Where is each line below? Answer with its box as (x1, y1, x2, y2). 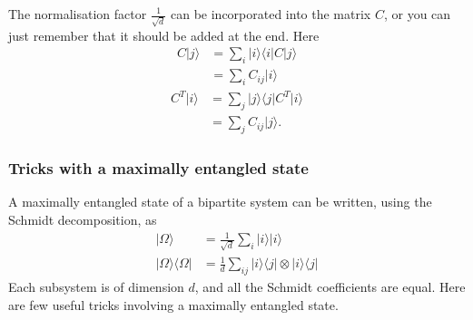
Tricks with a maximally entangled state (8, 157, 309, 179)
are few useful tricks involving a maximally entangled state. (8, 295, 339, 314)
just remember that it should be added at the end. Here (8, 25, 320, 44)
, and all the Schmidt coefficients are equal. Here (194, 277, 466, 296)
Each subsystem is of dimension (8, 277, 184, 296)
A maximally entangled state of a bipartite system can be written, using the (8, 192, 432, 211)
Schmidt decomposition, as (8, 209, 157, 228)
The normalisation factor (8, 5, 147, 23)
